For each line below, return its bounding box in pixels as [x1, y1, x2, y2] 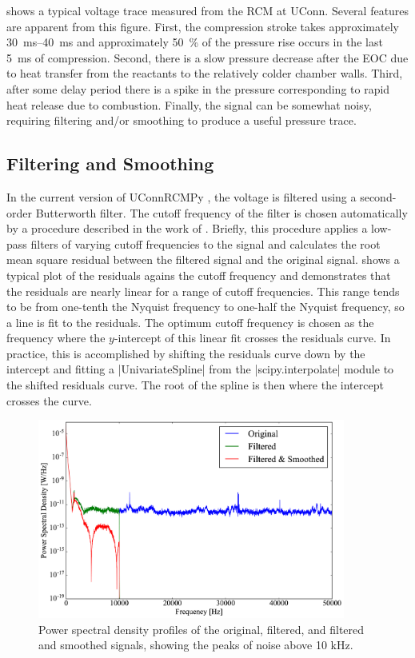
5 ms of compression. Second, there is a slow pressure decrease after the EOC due [6, 49, 409, 66]
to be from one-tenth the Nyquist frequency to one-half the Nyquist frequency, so [6, 298, 405, 315]
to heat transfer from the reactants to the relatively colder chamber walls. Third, [6, 65, 403, 82]
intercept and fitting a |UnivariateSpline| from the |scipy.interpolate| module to [6, 361, 394, 377]
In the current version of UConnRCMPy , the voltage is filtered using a [6, 188, 357, 205]
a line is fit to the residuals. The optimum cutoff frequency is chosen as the [6, 313, 374, 330]
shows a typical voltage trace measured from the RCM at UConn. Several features [6, 2, 409, 18]
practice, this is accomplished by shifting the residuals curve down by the [6, 345, 365, 361]
